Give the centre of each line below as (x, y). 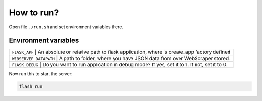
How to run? (34, 13)
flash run (31, 86)
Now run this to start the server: (41, 74)
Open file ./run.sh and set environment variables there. (66, 27)
